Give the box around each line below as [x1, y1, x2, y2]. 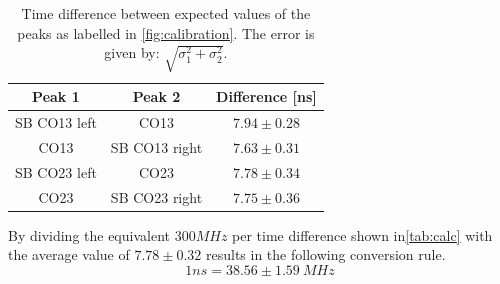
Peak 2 [132, 86, 181, 107]
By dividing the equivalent [8, 224, 170, 245]
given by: [104, 42, 160, 63]
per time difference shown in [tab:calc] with [232, 224, 493, 245]
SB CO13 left [15, 111, 97, 132]
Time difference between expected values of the [21, 3, 311, 23]
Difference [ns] [216, 86, 317, 107]
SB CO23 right [110, 186, 203, 207]
